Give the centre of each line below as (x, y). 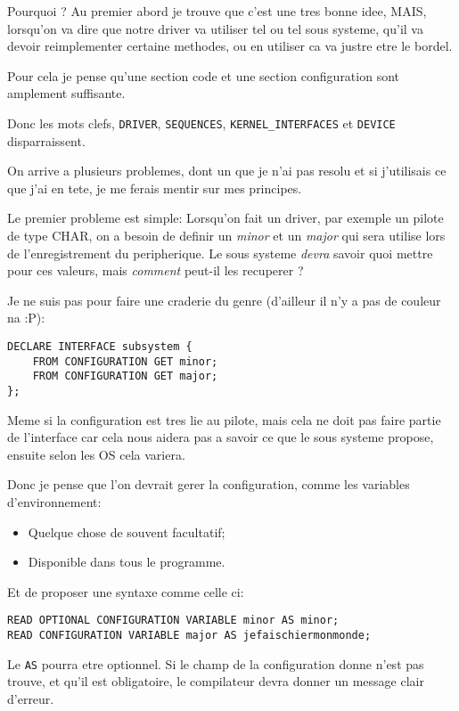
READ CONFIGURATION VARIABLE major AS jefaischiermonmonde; (189, 635)
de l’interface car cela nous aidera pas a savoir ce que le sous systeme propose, (221, 437)
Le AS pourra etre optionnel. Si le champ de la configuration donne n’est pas (216, 663)
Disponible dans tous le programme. (127, 562)
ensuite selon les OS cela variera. (96, 454)
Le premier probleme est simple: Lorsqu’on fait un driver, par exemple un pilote (225, 218)
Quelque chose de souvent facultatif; (127, 531)
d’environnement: (54, 501)
